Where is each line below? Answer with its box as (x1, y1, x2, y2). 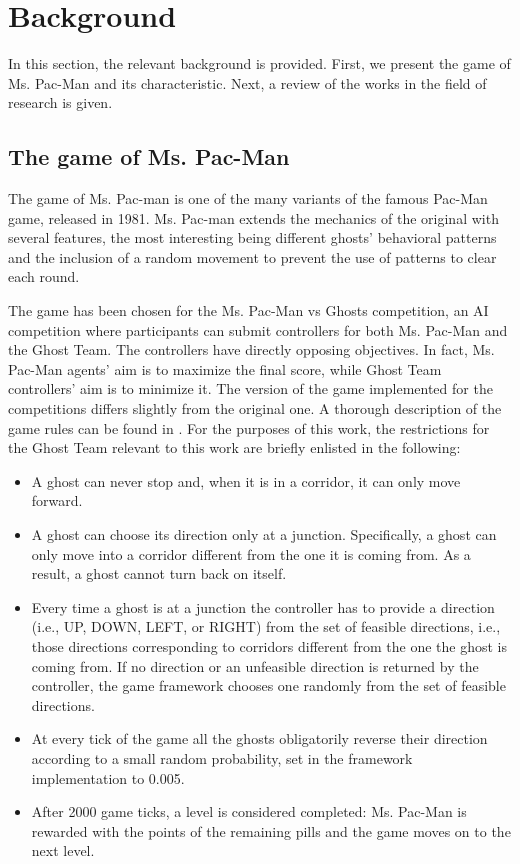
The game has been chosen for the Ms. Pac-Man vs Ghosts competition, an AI (8, 300, 489, 321)
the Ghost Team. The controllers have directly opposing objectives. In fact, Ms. (8, 339, 495, 360)
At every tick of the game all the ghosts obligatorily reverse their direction (31, 728, 488, 749)
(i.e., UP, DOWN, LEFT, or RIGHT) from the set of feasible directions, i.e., (31, 616, 501, 637)
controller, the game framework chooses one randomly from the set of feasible (31, 675, 506, 696)
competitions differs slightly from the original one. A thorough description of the (8, 398, 502, 419)
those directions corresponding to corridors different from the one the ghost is (31, 635, 508, 656)
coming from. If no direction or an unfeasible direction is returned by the (31, 655, 479, 676)
